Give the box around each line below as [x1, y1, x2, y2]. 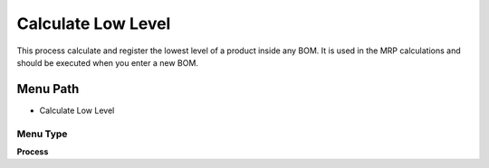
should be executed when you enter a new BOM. [16, 57, 199, 68]
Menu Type [16, 127, 68, 140]
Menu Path [16, 81, 80, 97]
